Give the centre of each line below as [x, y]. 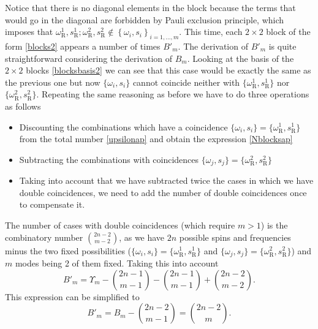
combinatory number [44, 237]
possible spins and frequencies [235, 237]
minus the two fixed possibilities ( [68, 250]
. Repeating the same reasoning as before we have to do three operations [173, 94]
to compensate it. [52, 204]
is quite [282, 46]
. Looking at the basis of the [240, 58]
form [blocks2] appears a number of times [83, 46]
